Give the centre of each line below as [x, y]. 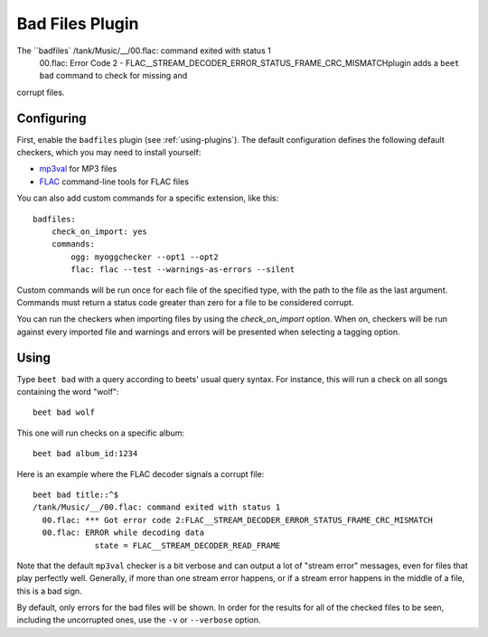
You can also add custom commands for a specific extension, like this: [148, 198]
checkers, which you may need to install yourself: [109, 153]
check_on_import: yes [99, 231]
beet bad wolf [64, 412]
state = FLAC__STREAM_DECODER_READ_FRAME [188, 545]
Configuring [52, 118]
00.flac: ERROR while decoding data [123, 533]
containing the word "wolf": [68, 392]
